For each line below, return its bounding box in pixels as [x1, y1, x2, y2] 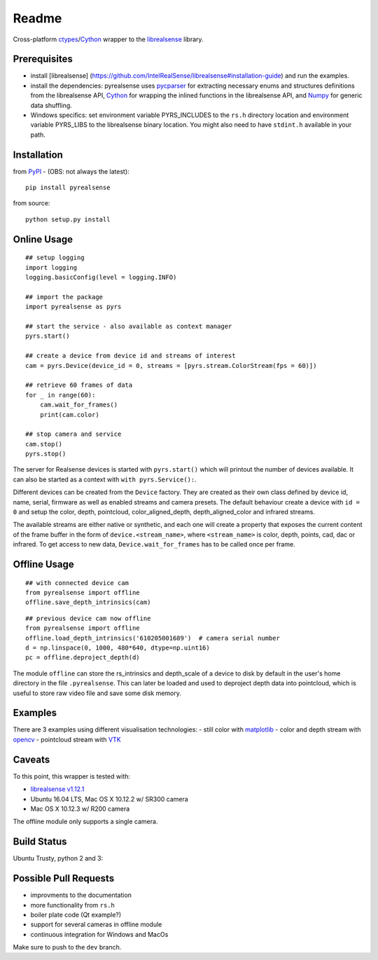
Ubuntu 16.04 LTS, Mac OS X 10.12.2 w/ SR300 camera [30, 795, 188, 803]
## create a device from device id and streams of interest [25, 352, 236, 360]
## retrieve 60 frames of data [25, 381, 133, 389]
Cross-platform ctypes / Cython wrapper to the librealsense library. [13, 35, 204, 43]
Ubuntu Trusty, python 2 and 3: [13, 854, 104, 863]
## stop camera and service [25, 430, 122, 438]
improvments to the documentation [30, 891, 132, 900]
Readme [13, 11, 62, 26]
